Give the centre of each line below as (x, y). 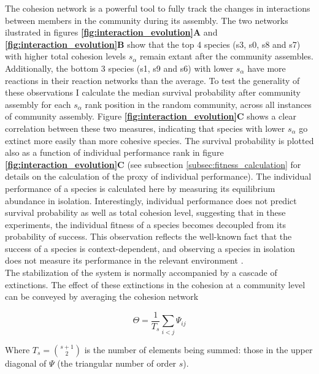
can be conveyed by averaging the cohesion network (102, 296)
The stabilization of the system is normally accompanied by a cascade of (141, 273)
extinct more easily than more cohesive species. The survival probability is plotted (159, 140)
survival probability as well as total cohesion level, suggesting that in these (145, 212)
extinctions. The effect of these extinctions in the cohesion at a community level (155, 284)
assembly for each (38, 104)
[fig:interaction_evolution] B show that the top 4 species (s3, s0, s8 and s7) (153, 44)
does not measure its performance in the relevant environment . (124, 260)
